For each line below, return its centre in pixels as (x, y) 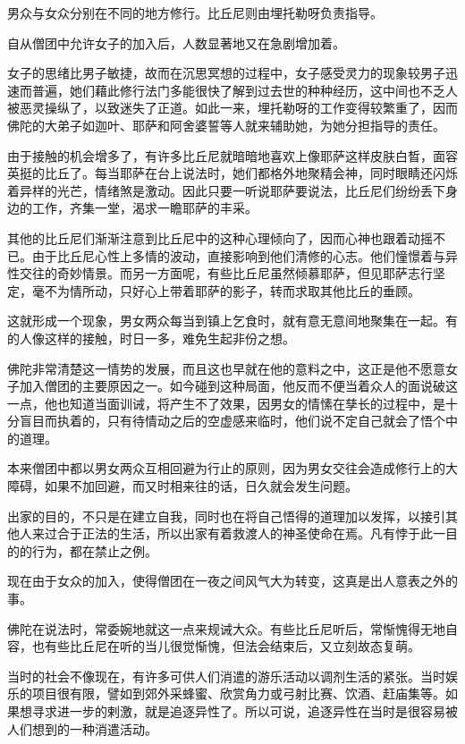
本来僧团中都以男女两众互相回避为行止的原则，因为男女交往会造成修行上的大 (232, 468)
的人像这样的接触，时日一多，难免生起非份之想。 (151, 338)
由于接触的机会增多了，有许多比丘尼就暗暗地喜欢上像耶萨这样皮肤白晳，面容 (232, 155)
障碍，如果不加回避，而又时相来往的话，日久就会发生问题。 (182, 486)
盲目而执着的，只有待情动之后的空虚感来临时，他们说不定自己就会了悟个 (232, 421)
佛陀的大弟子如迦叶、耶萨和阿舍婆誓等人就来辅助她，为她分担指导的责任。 (226, 125)
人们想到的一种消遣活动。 (82, 728)
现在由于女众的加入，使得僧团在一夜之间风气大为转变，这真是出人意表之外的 (232, 581)
